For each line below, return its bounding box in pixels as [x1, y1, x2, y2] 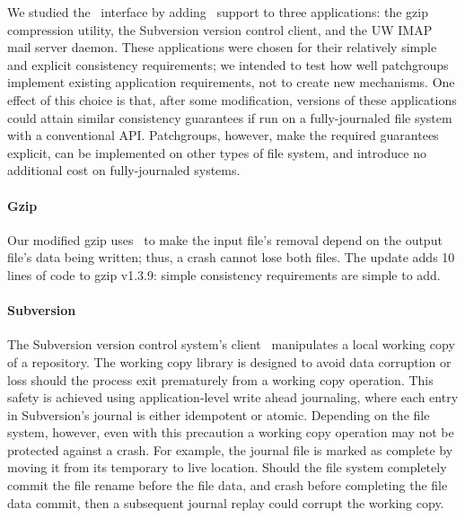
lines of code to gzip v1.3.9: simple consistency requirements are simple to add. [7, 265, 441, 284]
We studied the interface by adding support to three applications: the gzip [7, 3, 428, 21]
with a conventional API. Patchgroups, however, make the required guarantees [7, 126, 439, 145]
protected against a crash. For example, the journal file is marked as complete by [7, 440, 453, 459]
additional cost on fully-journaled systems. [7, 161, 241, 180]
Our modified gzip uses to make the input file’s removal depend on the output [7, 230, 443, 249]
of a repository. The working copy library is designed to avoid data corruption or [7, 352, 452, 371]
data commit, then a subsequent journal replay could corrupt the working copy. [7, 493, 444, 512]
